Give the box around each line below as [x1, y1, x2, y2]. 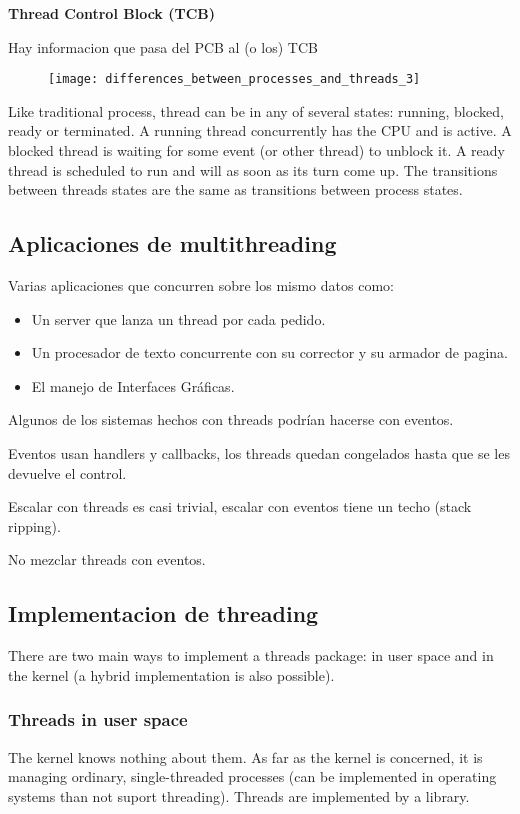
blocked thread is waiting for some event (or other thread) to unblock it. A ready [8, 140, 505, 161]
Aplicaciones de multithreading [8, 228, 337, 259]
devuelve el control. [8, 462, 127, 483]
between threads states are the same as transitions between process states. [8, 179, 463, 200]
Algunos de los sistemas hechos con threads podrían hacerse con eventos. [8, 409, 454, 430]
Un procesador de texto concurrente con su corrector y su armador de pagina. [31, 342, 508, 363]
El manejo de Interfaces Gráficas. [31, 375, 235, 396]
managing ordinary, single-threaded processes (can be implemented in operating [8, 766, 497, 787]
